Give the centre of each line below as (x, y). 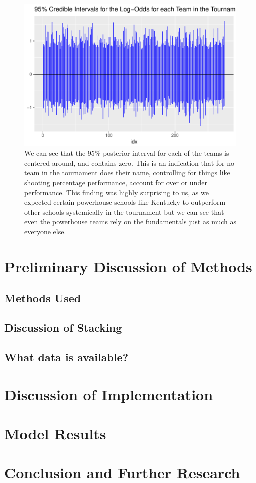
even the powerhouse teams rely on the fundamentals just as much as (130, 222)
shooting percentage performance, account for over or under (116, 183)
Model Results (55, 433)
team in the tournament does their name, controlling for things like (127, 172)
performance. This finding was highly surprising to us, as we (116, 192)
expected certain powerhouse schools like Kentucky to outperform (125, 202)
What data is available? (66, 357)
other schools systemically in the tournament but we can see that (124, 212)
